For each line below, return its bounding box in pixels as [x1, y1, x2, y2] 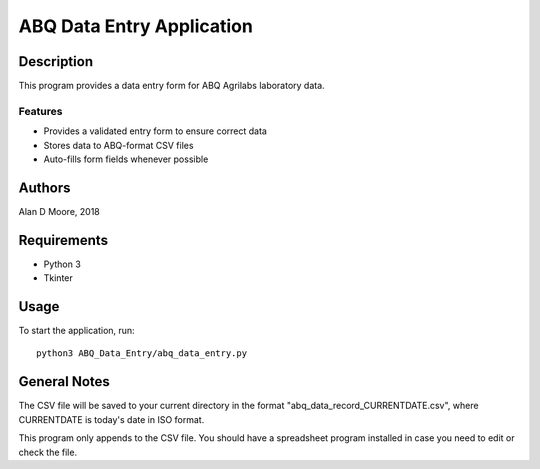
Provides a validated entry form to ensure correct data [43, 125, 267, 137]
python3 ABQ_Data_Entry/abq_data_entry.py [36, 348, 248, 359]
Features [18, 104, 63, 118]
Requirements [18, 231, 109, 249]
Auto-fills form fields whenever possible [43, 153, 209, 165]
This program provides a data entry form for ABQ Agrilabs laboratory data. [18, 80, 325, 92]
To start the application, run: [18, 325, 135, 337]
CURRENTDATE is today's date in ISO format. [18, 413, 205, 425]
